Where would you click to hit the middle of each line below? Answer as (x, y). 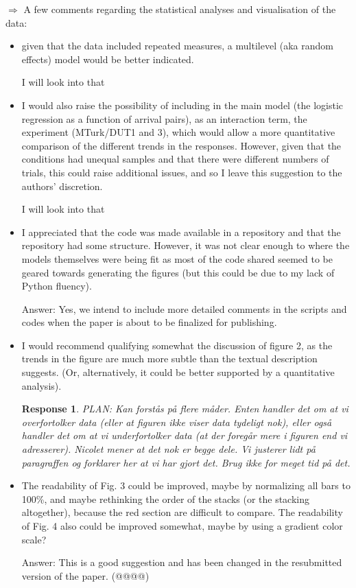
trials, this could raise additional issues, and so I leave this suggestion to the (182, 172)
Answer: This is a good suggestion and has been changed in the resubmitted (182, 562)
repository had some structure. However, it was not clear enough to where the (186, 245)
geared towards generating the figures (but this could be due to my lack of (178, 272)
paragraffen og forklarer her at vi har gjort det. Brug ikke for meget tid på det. (186, 462)
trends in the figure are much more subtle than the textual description (169, 358)
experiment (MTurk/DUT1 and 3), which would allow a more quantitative (178, 132)
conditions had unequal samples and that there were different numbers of (175, 159)
